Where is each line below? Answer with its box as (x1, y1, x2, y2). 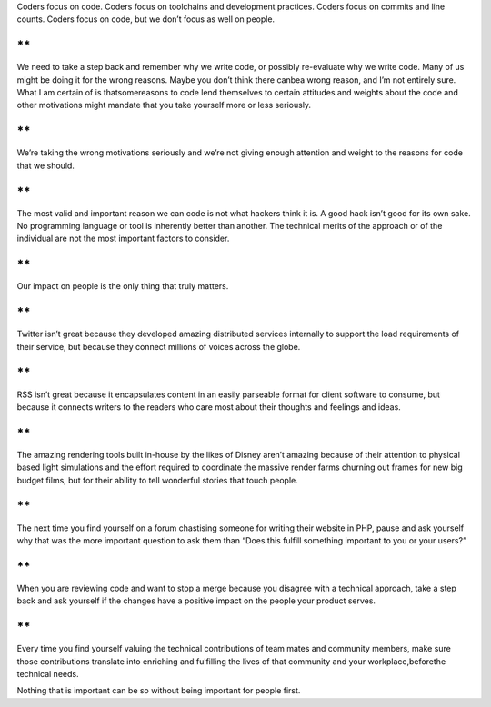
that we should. (16, 160, 75, 171)
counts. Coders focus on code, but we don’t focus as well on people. (16, 14, 276, 25)
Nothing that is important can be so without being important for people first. (16, 685, 301, 696)
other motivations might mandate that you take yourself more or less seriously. (16, 100, 312, 111)
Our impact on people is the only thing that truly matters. (16, 281, 229, 292)
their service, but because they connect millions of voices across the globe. (16, 341, 301, 352)
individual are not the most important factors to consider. (16, 233, 230, 244)
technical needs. (16, 668, 79, 679)
